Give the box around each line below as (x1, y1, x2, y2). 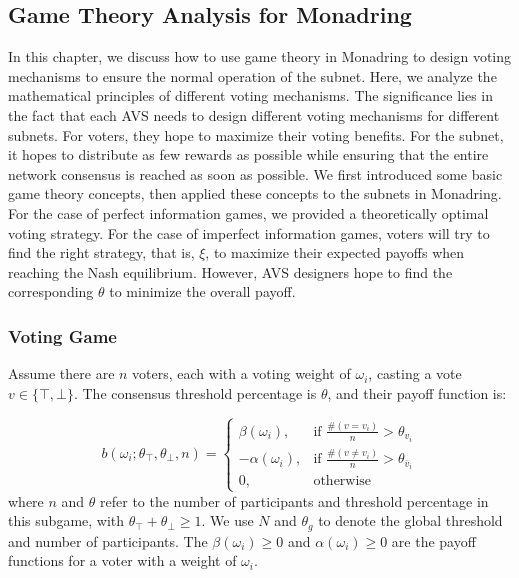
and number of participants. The (8, 530, 208, 551)
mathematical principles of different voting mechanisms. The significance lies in (8, 85, 493, 106)
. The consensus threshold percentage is (73, 382, 317, 403)
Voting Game (8, 323, 117, 348)
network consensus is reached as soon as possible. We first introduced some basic (8, 163, 503, 184)
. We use (201, 510, 254, 531)
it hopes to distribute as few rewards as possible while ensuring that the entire (8, 144, 489, 165)
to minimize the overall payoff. (109, 281, 296, 302)
